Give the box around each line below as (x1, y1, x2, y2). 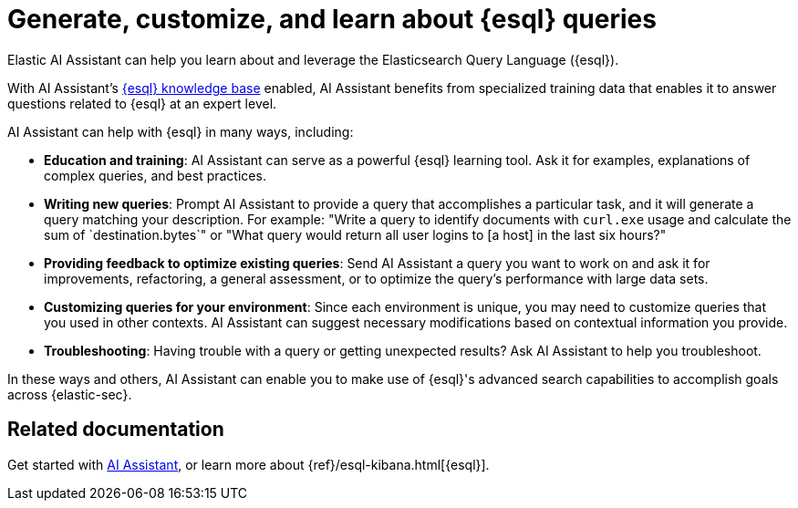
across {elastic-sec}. (7, 386, 132, 402)
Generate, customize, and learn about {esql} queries (7, 4, 657, 35)
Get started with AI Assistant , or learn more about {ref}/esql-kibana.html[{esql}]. (7, 456, 490, 472)
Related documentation (7, 418, 224, 441)
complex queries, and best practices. (44, 167, 266, 183)
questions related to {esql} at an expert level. (7, 95, 277, 111)
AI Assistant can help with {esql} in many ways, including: (7, 123, 354, 140)
